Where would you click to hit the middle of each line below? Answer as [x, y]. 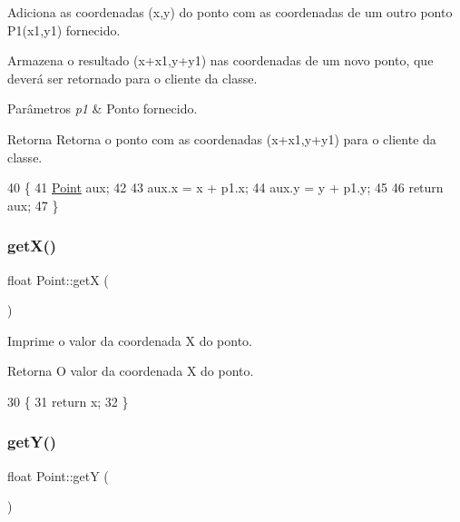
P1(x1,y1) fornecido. [64, 30]
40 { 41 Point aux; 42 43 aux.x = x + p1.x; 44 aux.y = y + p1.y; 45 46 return [225, 187]
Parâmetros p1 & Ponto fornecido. [103, 108]
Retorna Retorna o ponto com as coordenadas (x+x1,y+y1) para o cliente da [222, 138]
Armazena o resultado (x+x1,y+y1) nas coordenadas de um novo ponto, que [220, 60]
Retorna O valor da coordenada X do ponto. [131, 371]
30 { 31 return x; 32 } [68, 401]
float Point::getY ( [58, 475]
